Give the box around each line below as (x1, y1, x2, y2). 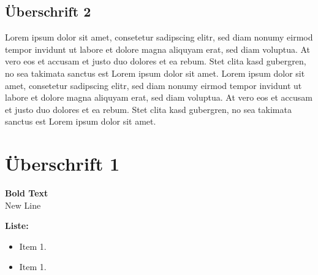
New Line (5, 198, 41, 211)
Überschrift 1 (5, 151, 119, 176)
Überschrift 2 (5, 2, 91, 21)
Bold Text (5, 187, 48, 199)
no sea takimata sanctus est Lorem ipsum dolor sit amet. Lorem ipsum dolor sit (5, 66, 305, 79)
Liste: (5, 219, 29, 232)
